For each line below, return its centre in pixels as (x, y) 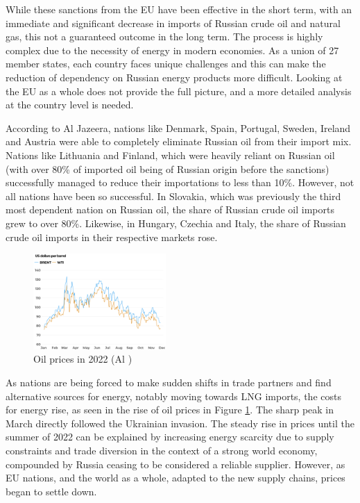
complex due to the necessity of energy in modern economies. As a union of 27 (172, 50)
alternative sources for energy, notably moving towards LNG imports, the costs (173, 396)
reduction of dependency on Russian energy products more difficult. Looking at (174, 77)
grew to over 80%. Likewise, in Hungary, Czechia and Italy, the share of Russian (176, 223)
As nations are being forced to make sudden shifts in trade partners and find (169, 382)
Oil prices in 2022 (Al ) (83, 359)
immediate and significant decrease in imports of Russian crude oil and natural (173, 23)
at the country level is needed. (70, 105)
